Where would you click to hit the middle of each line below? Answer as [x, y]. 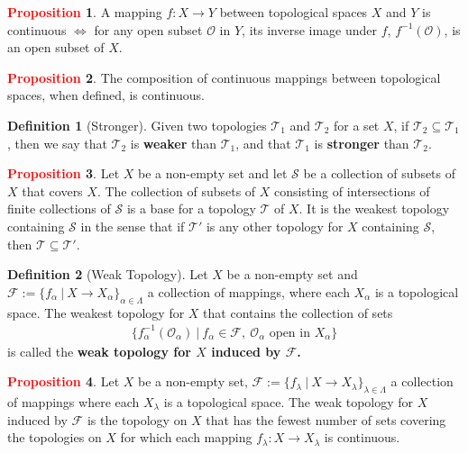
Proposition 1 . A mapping [85, 12]
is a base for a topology [191, 208]
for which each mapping [186, 437]
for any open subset [148, 29]
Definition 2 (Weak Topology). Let [108, 274]
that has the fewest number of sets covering [326, 419]
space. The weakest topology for [96, 312]
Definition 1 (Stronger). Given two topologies [137, 125]
